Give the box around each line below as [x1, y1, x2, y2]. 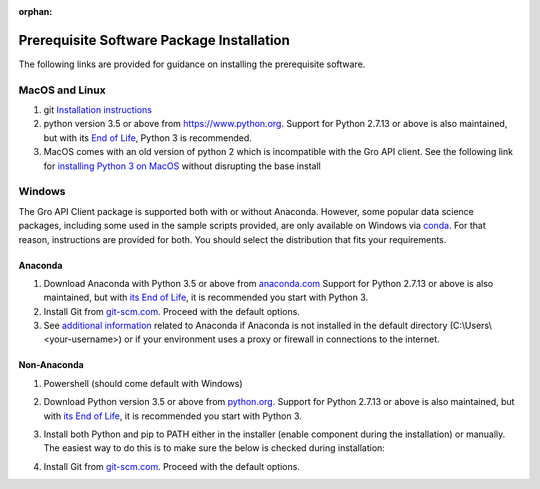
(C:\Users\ [449, 320, 492, 332]
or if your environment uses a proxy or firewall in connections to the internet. [123, 333, 440, 345]
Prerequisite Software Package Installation [18, 31, 290, 49]
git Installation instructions [43, 104, 152, 116]
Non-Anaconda [18, 359, 84, 371]
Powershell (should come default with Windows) [43, 377, 244, 389]
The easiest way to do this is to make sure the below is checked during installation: [43, 442, 385, 454]
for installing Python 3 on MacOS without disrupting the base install [43, 160, 322, 172]
